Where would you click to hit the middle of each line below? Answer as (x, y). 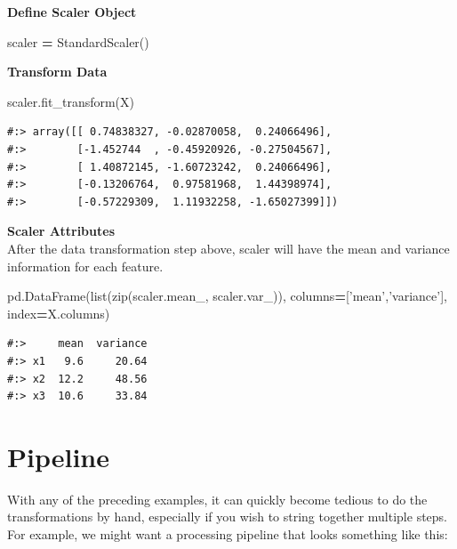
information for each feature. (85, 266)
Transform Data (57, 72)
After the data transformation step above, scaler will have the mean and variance (228, 248)
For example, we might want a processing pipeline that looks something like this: (228, 534)
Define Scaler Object (72, 12)
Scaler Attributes (61, 231)
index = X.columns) (59, 313)
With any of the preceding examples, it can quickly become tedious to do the (217, 499)
